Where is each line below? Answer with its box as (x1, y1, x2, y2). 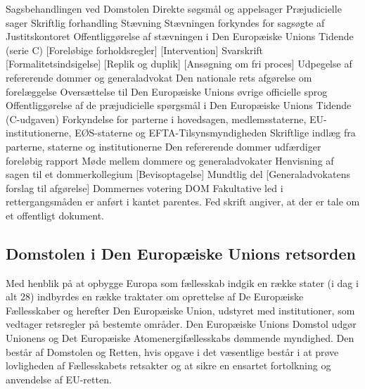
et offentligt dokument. (6, 208, 104, 222)
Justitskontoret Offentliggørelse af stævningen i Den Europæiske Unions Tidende (6, 29, 354, 44)
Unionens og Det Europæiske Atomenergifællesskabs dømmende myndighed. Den (6, 331, 354, 345)
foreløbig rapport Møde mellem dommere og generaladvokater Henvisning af (6, 153, 334, 167)
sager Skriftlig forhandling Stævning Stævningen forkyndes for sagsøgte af (6, 15, 325, 30)
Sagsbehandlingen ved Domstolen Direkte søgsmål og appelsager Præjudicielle (6, 1, 342, 15)
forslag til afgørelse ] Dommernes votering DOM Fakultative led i (6, 180, 283, 195)
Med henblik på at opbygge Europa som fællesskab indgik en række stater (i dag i (6, 275, 359, 290)
